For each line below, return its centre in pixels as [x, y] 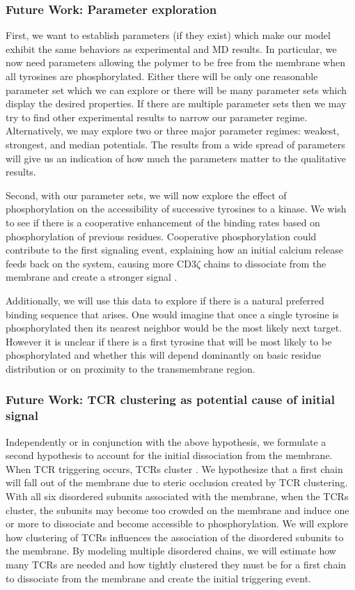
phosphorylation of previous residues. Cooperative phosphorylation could [161, 236]
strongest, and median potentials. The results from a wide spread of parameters [175, 144]
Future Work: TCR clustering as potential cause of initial [170, 399]
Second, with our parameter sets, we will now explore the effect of [146, 195]
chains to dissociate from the [265, 263]
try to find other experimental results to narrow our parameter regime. [157, 117]
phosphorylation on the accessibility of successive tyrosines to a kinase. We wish [176, 209]
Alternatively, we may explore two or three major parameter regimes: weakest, [173, 131]
